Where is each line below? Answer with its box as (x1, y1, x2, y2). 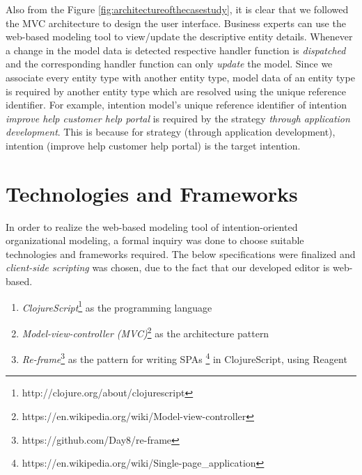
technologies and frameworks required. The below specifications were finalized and (6, 246, 356, 261)
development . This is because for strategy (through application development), (6, 124, 336, 139)
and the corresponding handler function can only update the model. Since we (6, 56, 333, 71)
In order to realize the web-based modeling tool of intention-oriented (6, 219, 298, 234)
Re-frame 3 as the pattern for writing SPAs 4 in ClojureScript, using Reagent (22, 350, 347, 366)
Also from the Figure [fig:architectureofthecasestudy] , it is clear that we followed (6, 2, 349, 16)
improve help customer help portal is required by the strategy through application (6, 111, 350, 125)
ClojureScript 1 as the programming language (22, 298, 212, 314)
